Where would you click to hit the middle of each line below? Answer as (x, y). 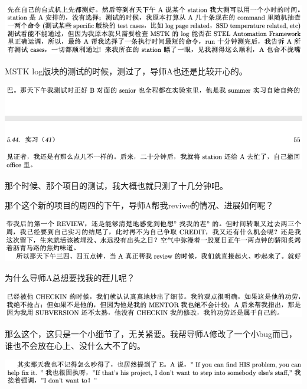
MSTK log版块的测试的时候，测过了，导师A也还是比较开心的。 (126, 71)
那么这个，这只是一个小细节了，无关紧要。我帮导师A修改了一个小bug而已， (151, 334)
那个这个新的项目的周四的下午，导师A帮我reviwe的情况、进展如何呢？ (139, 205)
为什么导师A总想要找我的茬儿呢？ (70, 277)
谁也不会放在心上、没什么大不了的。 (75, 345)
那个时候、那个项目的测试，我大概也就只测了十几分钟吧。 (116, 185)
